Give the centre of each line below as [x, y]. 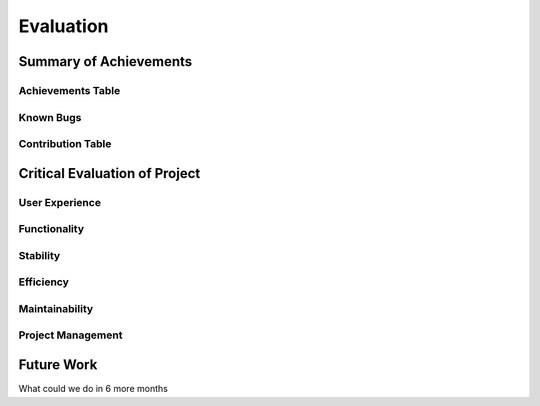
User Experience [60, 202]
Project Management [70, 335]
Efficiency [44, 282]
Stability [39, 255]
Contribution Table [65, 144]
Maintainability [56, 308]
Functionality [51, 229]
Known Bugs [50, 117]
